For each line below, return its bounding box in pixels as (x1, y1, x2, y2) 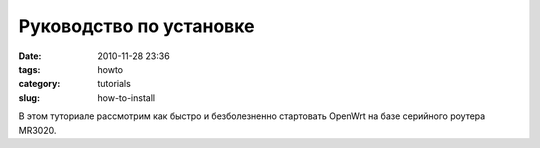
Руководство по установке (18, 15, 255, 37)
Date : (18, 50, 42, 62)
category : (18, 78, 61, 90)
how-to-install (97, 91, 155, 104)
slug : (18, 91, 40, 104)
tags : (18, 63, 41, 75)
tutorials (97, 78, 132, 90)
